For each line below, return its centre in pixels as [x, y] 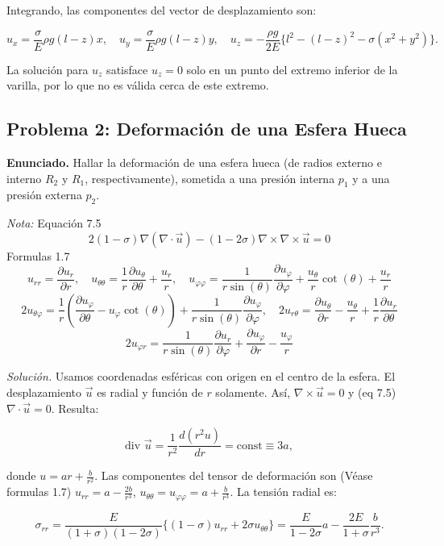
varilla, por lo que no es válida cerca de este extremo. [138, 85]
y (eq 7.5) [372, 392]
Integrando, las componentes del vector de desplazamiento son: [162, 10]
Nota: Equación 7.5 [54, 223]
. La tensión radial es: [283, 492]
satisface [127, 69]
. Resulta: [75, 408]
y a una [371, 178]
